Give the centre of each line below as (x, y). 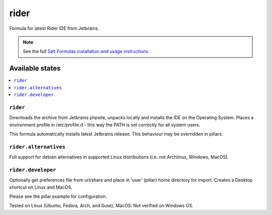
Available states (35, 68)
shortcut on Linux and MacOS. (41, 187)
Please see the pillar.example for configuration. (58, 196)
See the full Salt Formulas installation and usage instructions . (86, 51)
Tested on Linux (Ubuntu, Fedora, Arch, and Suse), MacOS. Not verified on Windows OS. (101, 206)
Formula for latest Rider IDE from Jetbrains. (54, 28)
